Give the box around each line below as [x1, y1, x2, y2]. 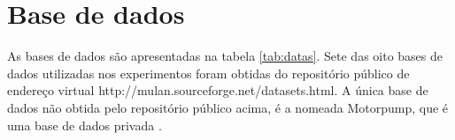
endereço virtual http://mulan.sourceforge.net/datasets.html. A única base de [7, 81, 428, 99]
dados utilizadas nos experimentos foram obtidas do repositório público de [7, 63, 410, 82]
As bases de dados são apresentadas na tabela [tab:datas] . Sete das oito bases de [7, 47, 443, 65]
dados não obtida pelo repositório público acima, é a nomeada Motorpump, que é [7, 98, 449, 116]
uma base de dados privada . [7, 115, 162, 134]
